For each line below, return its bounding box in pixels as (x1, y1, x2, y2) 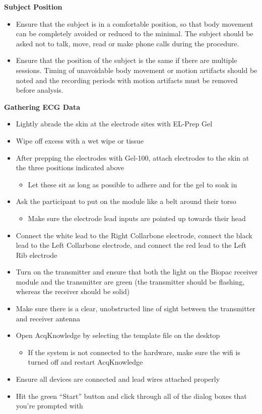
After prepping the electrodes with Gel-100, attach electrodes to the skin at (16, 152, 249, 163)
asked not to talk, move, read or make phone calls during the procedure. (16, 38, 239, 48)
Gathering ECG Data (4, 101, 81, 112)
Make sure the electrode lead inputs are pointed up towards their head (28, 213, 246, 223)
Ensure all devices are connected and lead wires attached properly (16, 374, 220, 384)
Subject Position (4, 2, 62, 12)
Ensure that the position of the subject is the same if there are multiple (16, 55, 237, 65)
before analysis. (16, 85, 63, 95)
